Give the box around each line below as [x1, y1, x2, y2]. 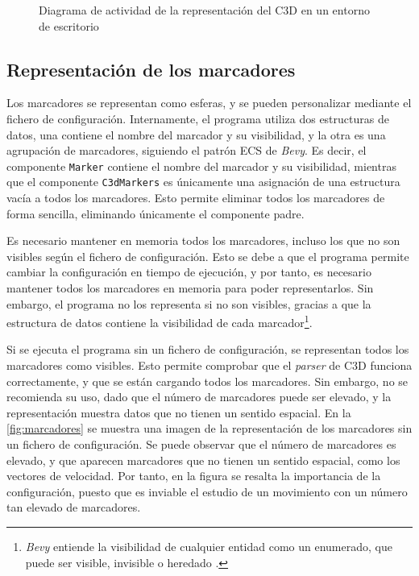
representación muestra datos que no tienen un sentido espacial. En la [6, 404, 351, 421]
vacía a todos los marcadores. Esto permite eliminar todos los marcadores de [6, 189, 385, 206]
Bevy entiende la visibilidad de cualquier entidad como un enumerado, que [25, 538, 392, 555]
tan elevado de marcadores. [6, 499, 141, 516]
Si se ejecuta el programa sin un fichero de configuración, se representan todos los [6, 341, 409, 358]
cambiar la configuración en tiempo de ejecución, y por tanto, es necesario [6, 263, 371, 280]
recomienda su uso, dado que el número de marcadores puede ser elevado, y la [6, 388, 392, 405]
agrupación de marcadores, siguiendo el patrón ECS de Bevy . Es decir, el [6, 142, 367, 159]
